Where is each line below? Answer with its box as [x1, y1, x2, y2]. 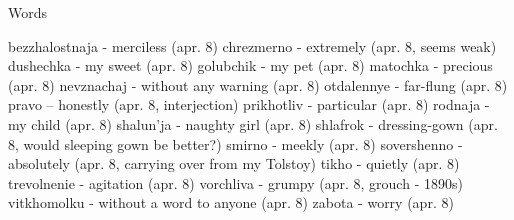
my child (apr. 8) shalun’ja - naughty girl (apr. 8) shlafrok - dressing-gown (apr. [8, 113, 498, 134]
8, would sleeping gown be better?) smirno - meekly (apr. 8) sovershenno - [8, 133, 463, 154]
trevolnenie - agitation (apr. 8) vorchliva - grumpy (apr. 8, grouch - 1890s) [8, 172, 463, 193]
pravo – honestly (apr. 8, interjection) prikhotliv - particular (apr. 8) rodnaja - [8, 94, 490, 115]
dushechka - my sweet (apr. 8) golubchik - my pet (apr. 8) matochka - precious [8, 55, 493, 76]
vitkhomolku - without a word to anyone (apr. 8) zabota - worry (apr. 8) [8, 192, 454, 213]
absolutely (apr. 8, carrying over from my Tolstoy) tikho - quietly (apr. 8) [8, 153, 460, 174]
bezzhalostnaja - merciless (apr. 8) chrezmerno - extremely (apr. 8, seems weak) [8, 35, 497, 56]
